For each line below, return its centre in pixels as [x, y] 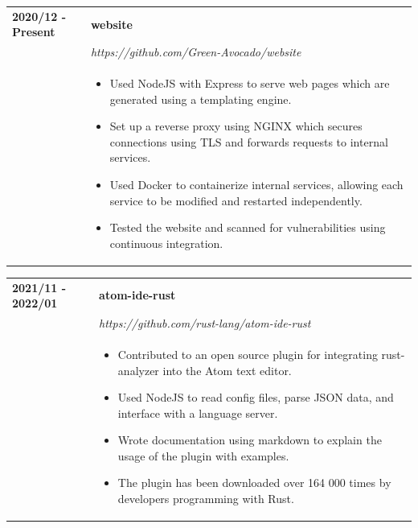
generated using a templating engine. [201, 99]
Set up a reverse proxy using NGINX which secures [236, 126]
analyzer [138, 370]
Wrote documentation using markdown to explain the [250, 440]
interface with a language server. [198, 412]
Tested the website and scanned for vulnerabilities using [248, 227]
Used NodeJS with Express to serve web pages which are [250, 83]
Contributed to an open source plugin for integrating [248, 354]
